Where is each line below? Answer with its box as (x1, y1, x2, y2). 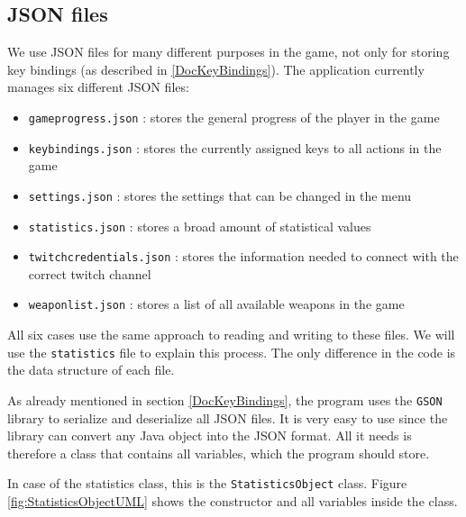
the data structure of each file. (7, 360, 175, 379)
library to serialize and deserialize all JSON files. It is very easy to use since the (7, 408, 448, 427)
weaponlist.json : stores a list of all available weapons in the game (28, 295, 405, 313)
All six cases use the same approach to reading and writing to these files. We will (7, 325, 455, 344)
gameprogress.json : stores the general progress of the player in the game (28, 107, 440, 126)
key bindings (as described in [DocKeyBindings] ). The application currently (7, 59, 425, 78)
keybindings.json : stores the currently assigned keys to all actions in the (28, 138, 442, 157)
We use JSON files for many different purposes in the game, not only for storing (7, 42, 450, 61)
